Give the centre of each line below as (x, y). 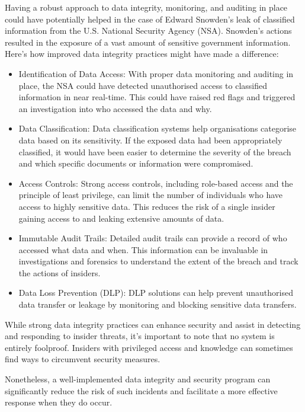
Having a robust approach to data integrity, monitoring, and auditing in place (146, 7)
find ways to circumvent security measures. (83, 359)
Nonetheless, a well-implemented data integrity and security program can (138, 379)
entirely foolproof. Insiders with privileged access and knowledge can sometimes (149, 347)
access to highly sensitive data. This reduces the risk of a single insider (147, 206)
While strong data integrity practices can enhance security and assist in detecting (153, 324)
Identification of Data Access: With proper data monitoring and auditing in (156, 73)
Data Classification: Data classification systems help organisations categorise (158, 128)
